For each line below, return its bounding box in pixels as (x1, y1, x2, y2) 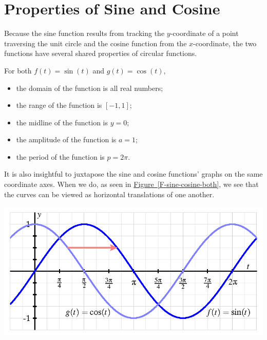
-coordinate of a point (170, 28, 239, 39)
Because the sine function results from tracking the (4, 28, 165, 39)
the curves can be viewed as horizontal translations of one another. (4, 188, 215, 199)
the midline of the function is (16, 117, 108, 127)
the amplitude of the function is (16, 134, 117, 145)
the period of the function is (16, 151, 105, 162)
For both (4, 65, 32, 75)
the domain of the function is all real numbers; (16, 82, 163, 93)
